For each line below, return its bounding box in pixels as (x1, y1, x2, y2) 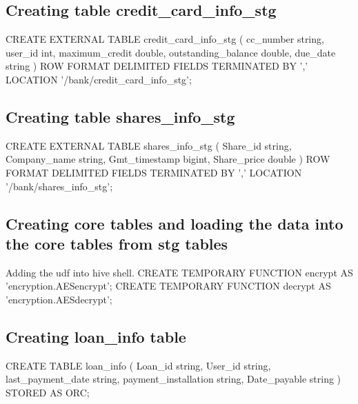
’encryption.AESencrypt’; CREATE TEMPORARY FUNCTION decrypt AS (6, 279, 331, 293)
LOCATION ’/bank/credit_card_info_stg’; (6, 72, 192, 86)
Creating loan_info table (6, 325, 186, 347)
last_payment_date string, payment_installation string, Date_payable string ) (6, 372, 341, 386)
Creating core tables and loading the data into (6, 212, 344, 234)
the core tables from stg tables (6, 232, 228, 254)
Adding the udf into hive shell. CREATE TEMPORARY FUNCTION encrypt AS (6, 265, 353, 279)
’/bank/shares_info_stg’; (6, 179, 113, 193)
